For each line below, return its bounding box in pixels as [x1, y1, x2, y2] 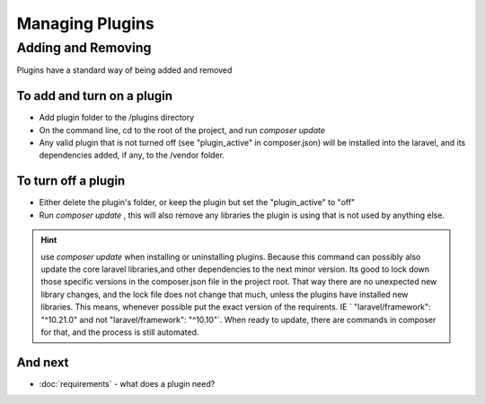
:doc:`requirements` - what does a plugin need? [39, 378, 216, 389]
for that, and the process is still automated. [40, 327, 199, 337]
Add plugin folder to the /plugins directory [39, 112, 195, 123]
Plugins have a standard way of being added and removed [16, 65, 233, 76]
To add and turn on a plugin [16, 88, 172, 103]
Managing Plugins [16, 13, 154, 33]
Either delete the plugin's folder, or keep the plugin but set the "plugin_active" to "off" [39, 197, 356, 208]
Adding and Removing [16, 40, 152, 56]
